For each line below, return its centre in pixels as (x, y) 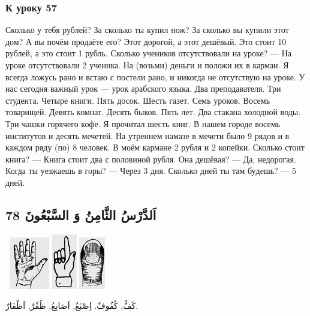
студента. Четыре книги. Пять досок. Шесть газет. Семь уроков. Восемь (138, 100)
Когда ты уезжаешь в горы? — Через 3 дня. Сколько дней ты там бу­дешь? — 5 (151, 171)
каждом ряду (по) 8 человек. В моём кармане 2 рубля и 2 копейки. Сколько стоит (155, 147)
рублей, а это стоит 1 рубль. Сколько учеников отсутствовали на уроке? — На (148, 53)
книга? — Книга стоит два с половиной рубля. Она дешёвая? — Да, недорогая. (151, 159)
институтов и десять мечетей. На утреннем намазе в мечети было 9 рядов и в (148, 135)
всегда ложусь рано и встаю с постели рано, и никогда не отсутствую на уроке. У (155, 76)
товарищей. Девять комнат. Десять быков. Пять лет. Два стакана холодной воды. (153, 112)
